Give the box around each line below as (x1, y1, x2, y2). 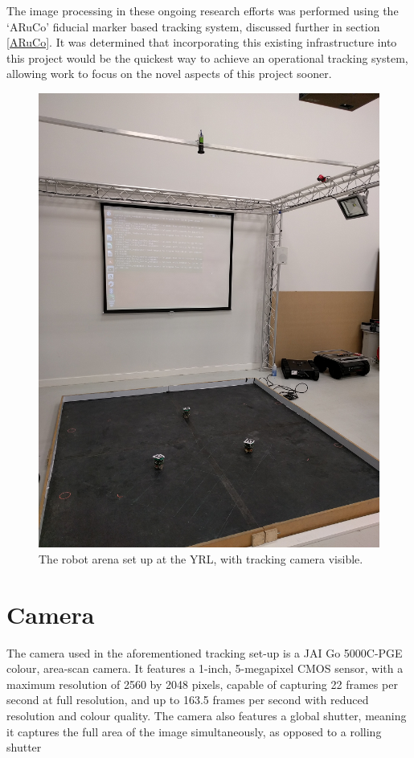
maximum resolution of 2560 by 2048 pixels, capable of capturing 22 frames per (6, 675, 398, 692)
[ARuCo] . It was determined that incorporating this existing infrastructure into (6, 34, 397, 51)
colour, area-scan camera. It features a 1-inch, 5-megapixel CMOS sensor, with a (6, 660, 404, 677)
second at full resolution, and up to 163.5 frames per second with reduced (6, 691, 369, 708)
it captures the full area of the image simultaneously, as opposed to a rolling (6, 723, 382, 740)
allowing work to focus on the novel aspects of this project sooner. (6, 65, 332, 82)
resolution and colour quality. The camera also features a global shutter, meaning (6, 707, 407, 723)
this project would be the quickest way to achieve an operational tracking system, (6, 49, 408, 66)
